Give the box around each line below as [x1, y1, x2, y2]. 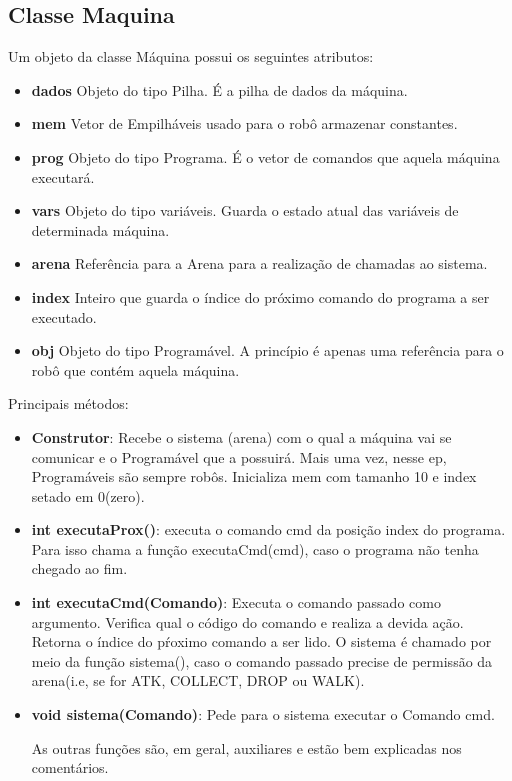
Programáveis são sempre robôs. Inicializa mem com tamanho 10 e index [31, 466, 477, 487]
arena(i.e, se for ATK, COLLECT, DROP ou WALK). [31, 670, 365, 691]
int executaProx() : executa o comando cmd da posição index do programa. [31, 519, 506, 540]
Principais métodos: [8, 393, 129, 414]
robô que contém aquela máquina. [31, 359, 240, 380]
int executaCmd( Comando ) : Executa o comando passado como [31, 592, 441, 613]
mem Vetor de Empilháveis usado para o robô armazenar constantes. [31, 113, 458, 134]
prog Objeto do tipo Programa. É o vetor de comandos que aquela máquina [31, 146, 500, 167]
